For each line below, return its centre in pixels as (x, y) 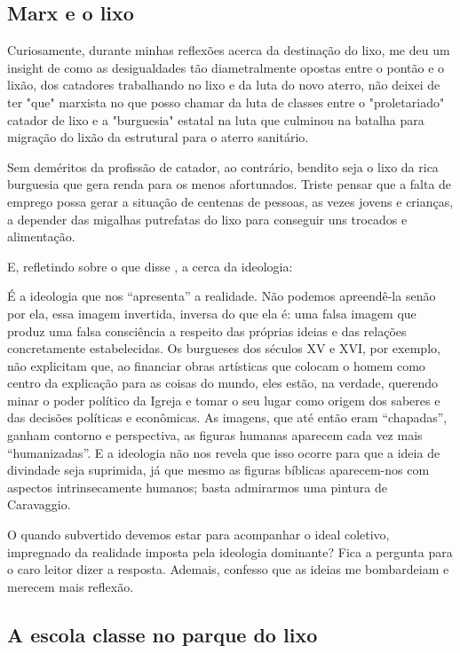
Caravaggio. (39, 504)
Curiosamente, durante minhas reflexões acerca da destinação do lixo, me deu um (229, 50)
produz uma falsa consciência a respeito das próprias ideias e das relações (207, 330)
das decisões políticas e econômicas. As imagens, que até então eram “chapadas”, (227, 417)
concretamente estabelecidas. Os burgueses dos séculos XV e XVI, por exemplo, (224, 348)
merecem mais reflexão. (71, 586)
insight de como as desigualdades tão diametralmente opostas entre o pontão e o (226, 67)
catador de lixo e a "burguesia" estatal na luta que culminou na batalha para (216, 119)
